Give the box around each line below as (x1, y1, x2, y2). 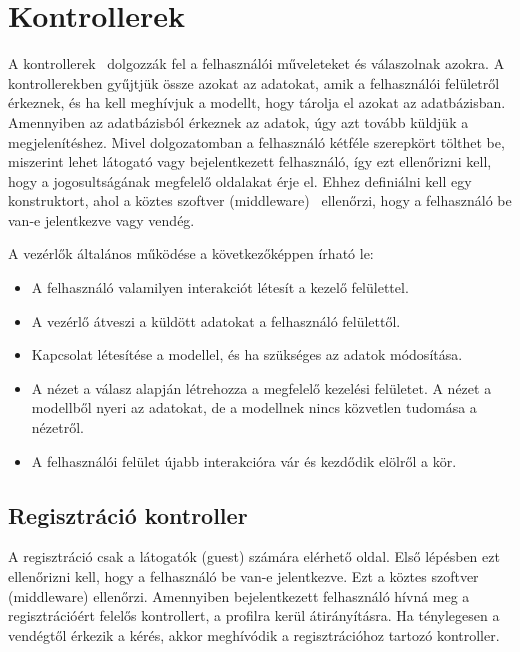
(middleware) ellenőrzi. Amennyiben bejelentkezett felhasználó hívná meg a (8, 585, 470, 606)
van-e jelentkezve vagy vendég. (8, 209, 195, 230)
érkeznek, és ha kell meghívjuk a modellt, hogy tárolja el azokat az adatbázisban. (8, 92, 506, 113)
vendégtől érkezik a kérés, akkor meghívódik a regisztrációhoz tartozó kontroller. (8, 624, 500, 645)
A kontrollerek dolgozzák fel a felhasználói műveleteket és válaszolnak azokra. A (8, 53, 505, 74)
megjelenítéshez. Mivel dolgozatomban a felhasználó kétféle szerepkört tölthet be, (8, 131, 505, 152)
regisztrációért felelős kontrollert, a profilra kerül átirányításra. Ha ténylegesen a (8, 605, 500, 626)
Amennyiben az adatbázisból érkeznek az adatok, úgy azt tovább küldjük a (8, 111, 469, 132)
